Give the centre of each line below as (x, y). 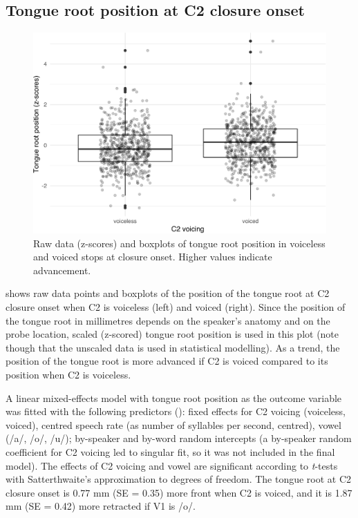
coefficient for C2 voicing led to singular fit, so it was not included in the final (170, 451)
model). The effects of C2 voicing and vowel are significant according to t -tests (172, 465)
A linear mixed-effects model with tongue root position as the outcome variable (174, 397)
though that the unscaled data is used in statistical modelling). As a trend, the (173, 347)
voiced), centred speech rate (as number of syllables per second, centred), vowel (173, 424)
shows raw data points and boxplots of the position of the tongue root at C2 (168, 293)
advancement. (62, 270)
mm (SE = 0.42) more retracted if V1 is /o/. (101, 506)
